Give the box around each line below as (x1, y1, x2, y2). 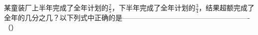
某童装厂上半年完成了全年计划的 (4, 2, 108, 12)
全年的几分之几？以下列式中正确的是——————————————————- (4, 12, 250, 23)
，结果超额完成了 (198, 2, 255, 12)
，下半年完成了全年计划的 (111, 2, 195, 12)
